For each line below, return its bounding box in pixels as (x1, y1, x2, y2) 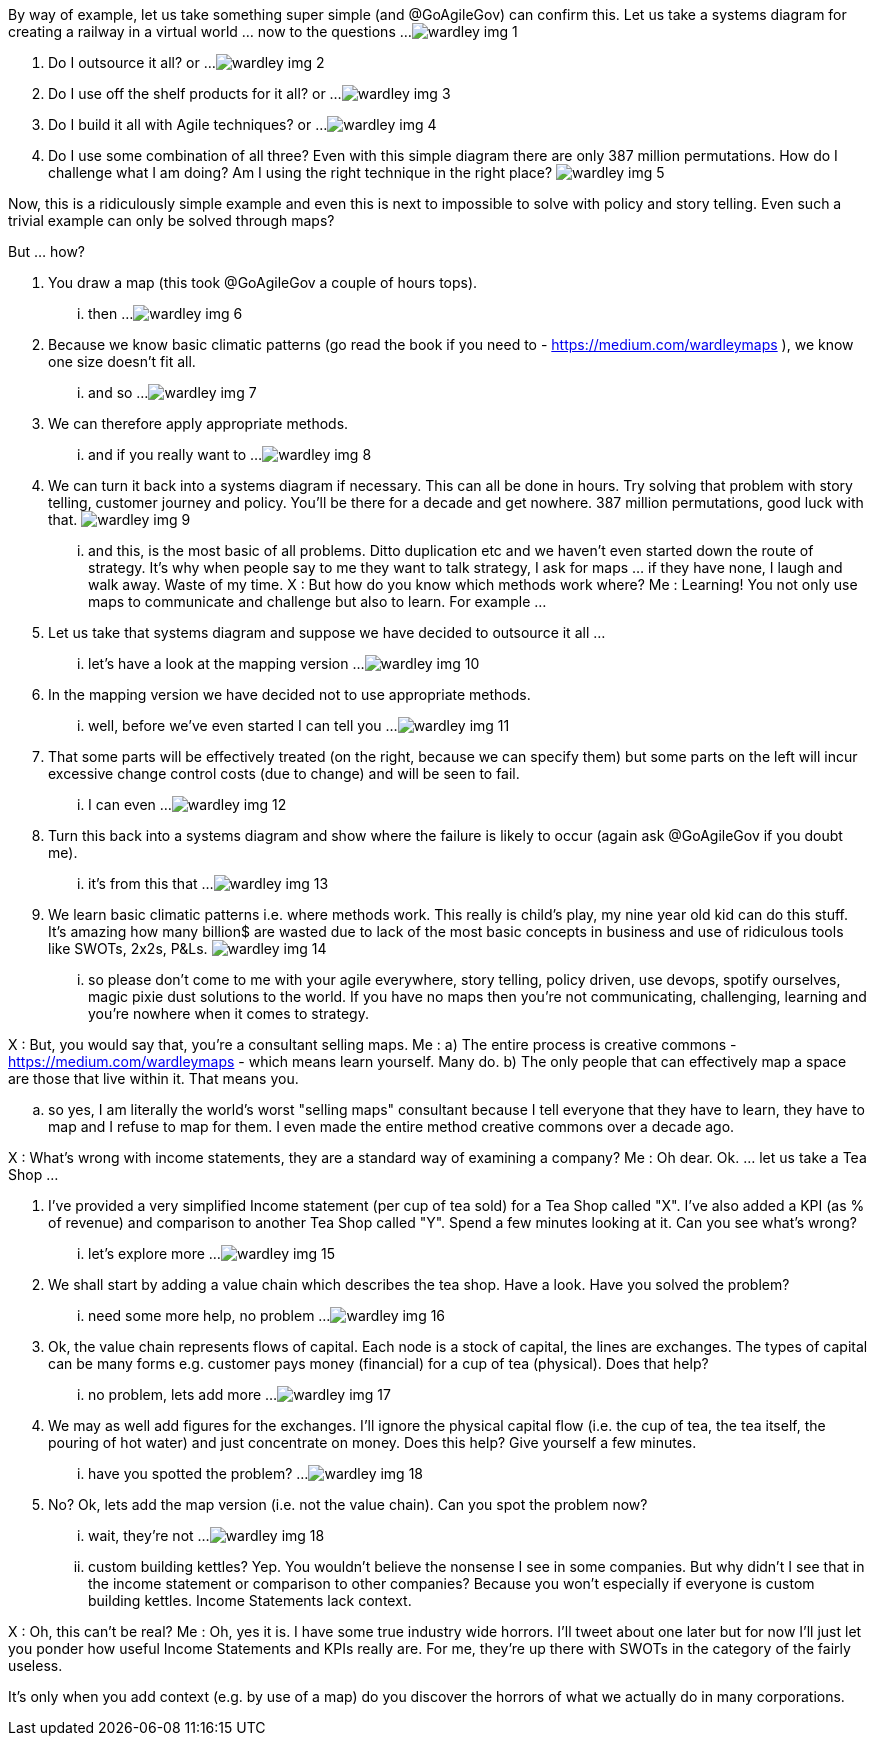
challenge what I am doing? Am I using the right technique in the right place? (48, 164, 553, 181)
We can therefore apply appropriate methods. (48, 415, 349, 432)
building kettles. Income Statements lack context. (88, 1592, 412, 1609)
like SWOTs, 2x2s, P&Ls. (48, 940, 208, 957)
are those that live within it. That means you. (8, 1070, 299, 1087)
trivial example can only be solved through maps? (8, 212, 335, 229)
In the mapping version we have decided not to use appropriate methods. (48, 686, 531, 703)
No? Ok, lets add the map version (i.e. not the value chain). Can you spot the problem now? (48, 1496, 648, 1513)
